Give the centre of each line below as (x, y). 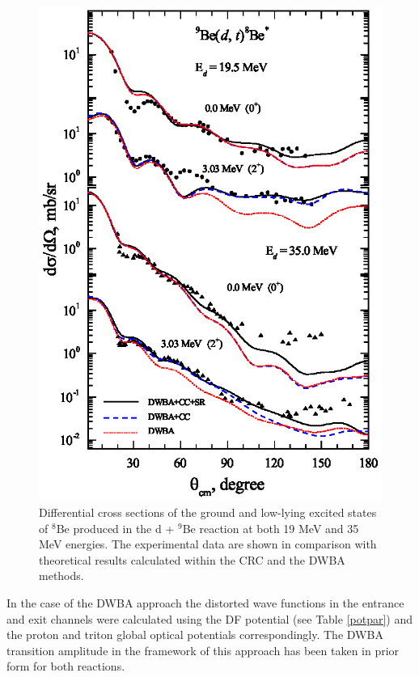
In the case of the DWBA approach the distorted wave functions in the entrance (205, 603)
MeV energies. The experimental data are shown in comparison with (208, 544)
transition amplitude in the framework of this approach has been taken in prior (203, 650)
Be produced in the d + (115, 528)
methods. (61, 575)
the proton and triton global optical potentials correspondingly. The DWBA (195, 635)
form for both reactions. (66, 666)
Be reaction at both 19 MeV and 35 (271, 528)
